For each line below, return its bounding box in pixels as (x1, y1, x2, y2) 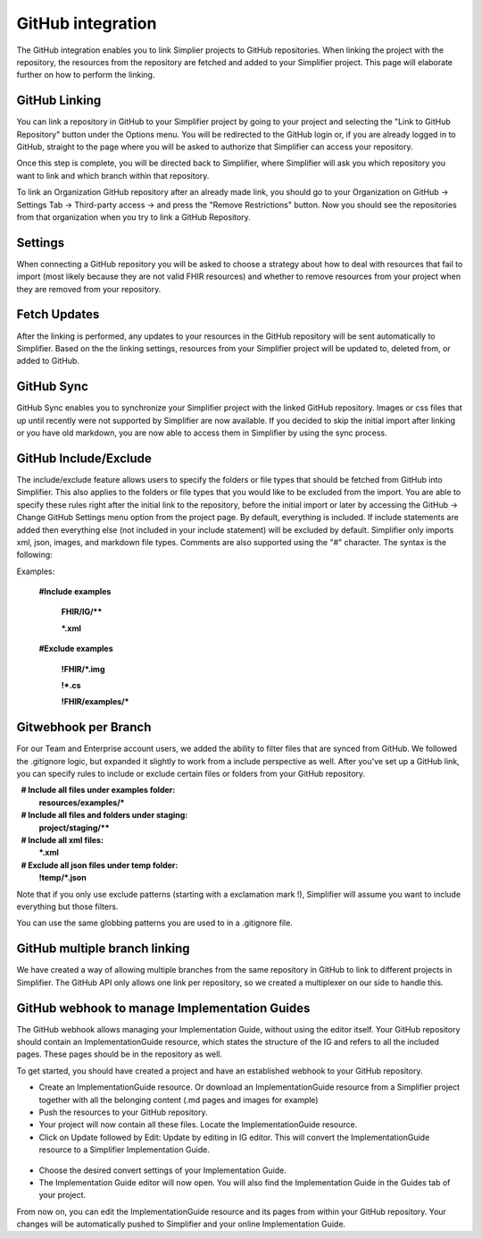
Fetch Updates (16, 307, 100, 322)
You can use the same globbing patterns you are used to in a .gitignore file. (16, 917, 294, 929)
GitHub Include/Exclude (16, 451, 152, 466)
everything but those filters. (16, 901, 119, 912)
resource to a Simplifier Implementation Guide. (38, 1144, 210, 1155)
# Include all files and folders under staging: (21, 810, 188, 821)
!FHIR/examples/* (61, 696, 129, 707)
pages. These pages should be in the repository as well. (16, 1049, 223, 1059)
